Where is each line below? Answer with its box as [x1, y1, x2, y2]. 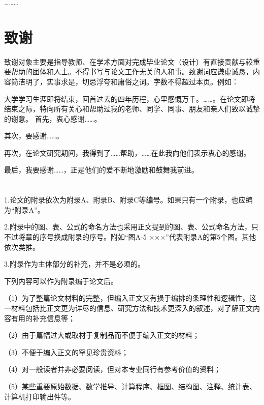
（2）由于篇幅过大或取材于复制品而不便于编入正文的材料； [4, 330, 200, 340]
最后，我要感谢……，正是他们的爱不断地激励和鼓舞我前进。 [4, 164, 199, 175]
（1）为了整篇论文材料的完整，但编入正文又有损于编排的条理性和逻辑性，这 [4, 293, 256, 303]
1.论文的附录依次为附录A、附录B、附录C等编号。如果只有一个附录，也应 [4, 194, 246, 205]
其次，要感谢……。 [4, 130, 63, 141]
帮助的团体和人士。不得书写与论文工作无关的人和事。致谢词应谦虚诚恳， [11, 66, 253, 77]
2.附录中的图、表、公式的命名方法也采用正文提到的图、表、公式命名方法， [4, 221, 251, 232]
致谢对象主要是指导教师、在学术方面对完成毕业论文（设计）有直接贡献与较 [4, 56, 253, 67]
